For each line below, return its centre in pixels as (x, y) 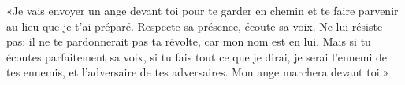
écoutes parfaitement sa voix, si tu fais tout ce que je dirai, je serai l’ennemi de (197, 56)
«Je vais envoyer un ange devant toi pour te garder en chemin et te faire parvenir (202, 10)
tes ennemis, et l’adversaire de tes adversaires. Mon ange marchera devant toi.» (198, 72)
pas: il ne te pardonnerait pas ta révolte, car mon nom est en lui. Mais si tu (189, 41)
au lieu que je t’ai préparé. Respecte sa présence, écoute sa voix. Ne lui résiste (195, 26)
